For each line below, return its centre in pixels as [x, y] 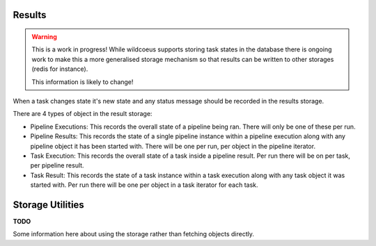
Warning [44, 37]
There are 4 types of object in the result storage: [83, 114]
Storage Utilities [49, 205]
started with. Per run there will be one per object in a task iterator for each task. [144, 185]
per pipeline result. [57, 165]
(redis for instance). [60, 69]
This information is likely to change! [83, 82]
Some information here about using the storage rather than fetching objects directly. [133, 234]
